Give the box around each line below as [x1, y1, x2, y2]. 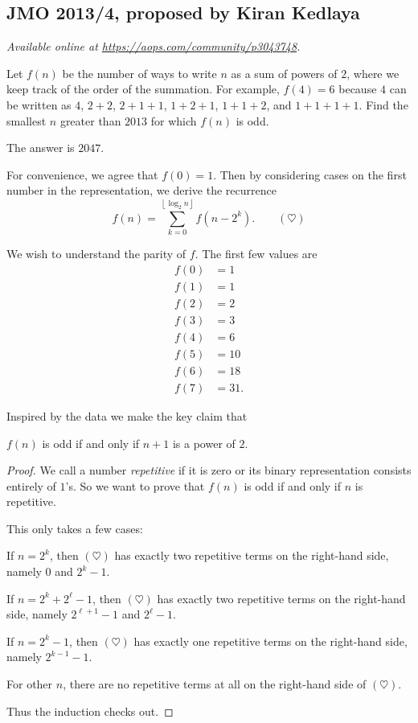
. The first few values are [195, 245, 318, 262]
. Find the [359, 96, 408, 113]
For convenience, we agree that [6, 166, 158, 183]
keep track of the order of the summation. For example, [6, 80, 280, 97]
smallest [6, 112, 47, 129]
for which [150, 112, 197, 129]
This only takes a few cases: [6, 520, 143, 536]
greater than [59, 112, 121, 129]
